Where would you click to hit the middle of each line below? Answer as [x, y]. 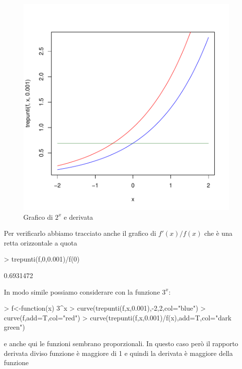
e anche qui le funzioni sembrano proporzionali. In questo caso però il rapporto [121, 343]
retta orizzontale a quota [40, 242]
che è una [218, 233]
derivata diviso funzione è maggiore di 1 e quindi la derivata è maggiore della [118, 353]
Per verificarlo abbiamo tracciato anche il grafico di [80, 233]
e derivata [78, 217]
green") [15, 327]
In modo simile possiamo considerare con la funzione [82, 291]
